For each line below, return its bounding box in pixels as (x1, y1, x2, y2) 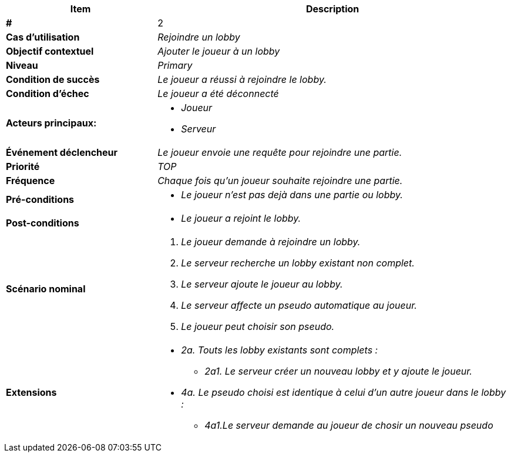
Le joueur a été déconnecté (157, 88, 279, 99)
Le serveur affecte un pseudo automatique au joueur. (181, 299, 417, 311)
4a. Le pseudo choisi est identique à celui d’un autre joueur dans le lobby (181, 386, 506, 398)
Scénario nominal (6, 283, 86, 295)
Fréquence (6, 175, 55, 186)
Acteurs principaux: (6, 117, 97, 129)
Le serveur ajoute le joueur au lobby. (181, 278, 343, 290)
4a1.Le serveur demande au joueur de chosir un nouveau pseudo (204, 419, 493, 431)
